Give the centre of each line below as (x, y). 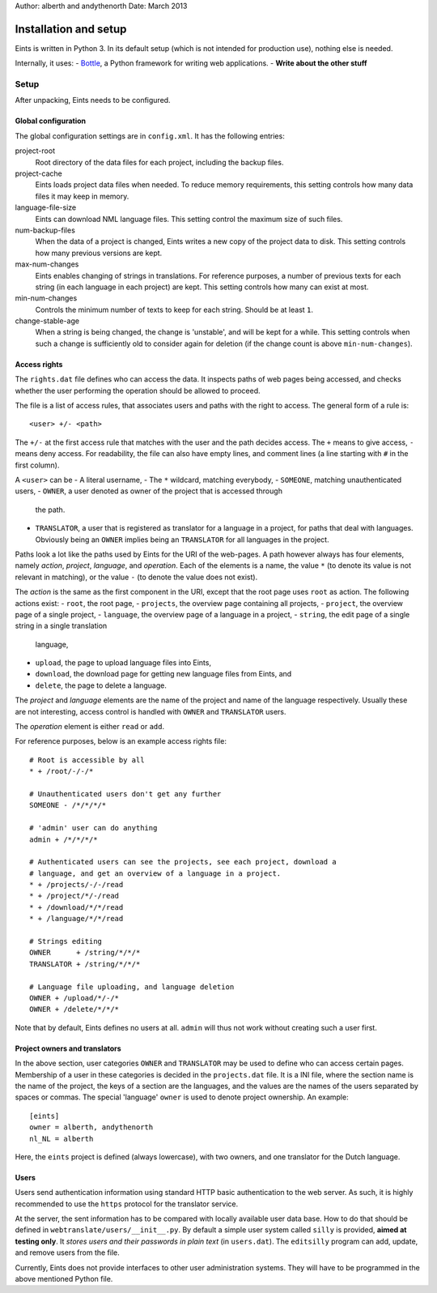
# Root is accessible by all (87, 760)
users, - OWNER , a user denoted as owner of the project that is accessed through (149, 491)
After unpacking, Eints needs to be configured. (93, 100)
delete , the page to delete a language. (101, 685)
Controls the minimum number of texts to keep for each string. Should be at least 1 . (174, 309)
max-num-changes (47, 264)
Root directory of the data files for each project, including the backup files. (159, 162)
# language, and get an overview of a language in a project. (155, 873)
